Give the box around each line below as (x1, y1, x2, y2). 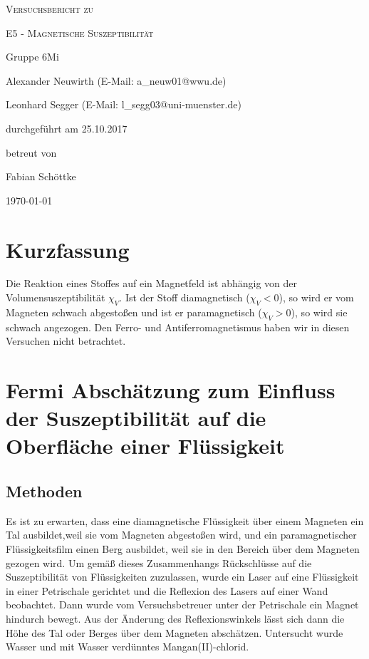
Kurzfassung (6, 234, 130, 264)
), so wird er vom (279, 290, 354, 305)
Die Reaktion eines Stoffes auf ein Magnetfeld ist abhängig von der (6, 276, 297, 291)
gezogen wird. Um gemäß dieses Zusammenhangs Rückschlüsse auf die (6, 555, 312, 570)
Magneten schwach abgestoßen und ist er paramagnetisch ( (6, 304, 262, 319)
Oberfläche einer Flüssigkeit (6, 431, 285, 460)
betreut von (6, 145, 57, 160)
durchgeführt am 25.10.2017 (6, 120, 128, 135)
